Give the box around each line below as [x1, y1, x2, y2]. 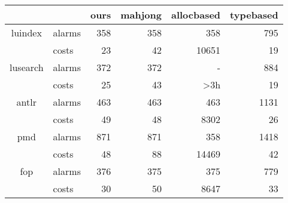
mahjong [120, 8, 162, 21]
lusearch [10, 60, 44, 74]
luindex [11, 26, 42, 39]
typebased [230, 8, 278, 21]
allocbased [171, 8, 221, 21]
